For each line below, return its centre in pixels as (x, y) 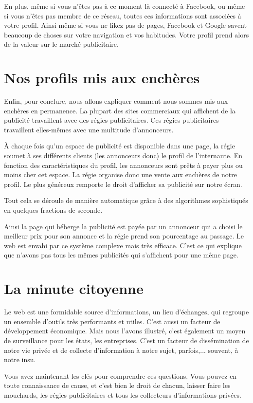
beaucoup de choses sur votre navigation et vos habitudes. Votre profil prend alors (126, 34)
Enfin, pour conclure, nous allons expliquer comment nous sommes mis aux (116, 101)
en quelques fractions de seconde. (53, 210)
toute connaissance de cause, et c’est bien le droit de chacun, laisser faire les (117, 385)
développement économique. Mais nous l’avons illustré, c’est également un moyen (125, 331)
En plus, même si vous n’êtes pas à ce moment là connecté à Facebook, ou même (125, 6)
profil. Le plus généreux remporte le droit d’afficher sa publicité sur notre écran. (123, 184)
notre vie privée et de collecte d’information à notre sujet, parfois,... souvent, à (121, 350)
